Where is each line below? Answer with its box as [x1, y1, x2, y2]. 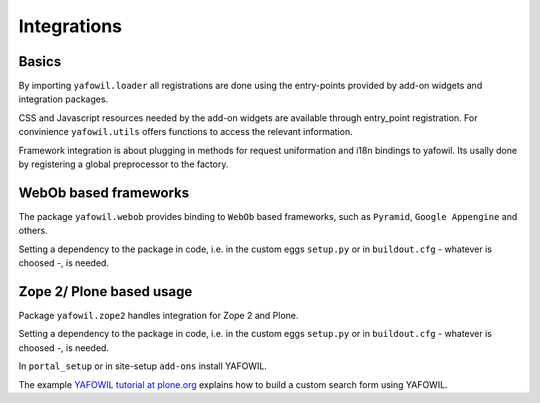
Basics [18, 53, 62, 70]
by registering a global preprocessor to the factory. [18, 158, 229, 170]
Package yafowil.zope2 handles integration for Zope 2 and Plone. [18, 310, 299, 321]
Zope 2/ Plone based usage [18, 283, 193, 300]
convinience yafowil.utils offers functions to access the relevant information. [18, 126, 354, 138]
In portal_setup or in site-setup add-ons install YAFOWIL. [18, 360, 267, 372]
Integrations [18, 15, 123, 37]
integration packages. [18, 93, 109, 105]
